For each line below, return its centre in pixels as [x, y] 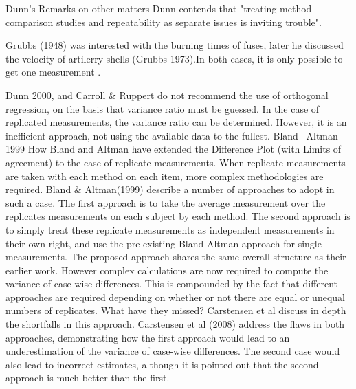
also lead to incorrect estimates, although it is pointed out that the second [162, 364]
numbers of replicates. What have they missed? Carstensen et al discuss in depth [176, 310]
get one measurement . [53, 72]
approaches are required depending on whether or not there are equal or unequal [175, 297]
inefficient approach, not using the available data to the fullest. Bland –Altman [172, 135]
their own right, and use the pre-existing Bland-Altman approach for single [164, 243]
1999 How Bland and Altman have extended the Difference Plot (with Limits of [174, 149]
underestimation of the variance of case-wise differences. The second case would [173, 351]
